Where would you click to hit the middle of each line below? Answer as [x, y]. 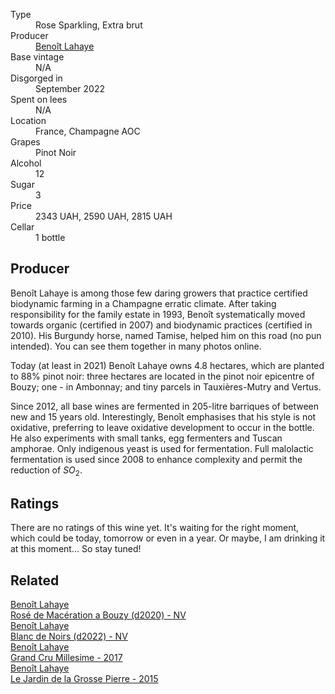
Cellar [22, 227]
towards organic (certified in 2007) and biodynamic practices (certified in [161, 325]
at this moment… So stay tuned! [76, 549]
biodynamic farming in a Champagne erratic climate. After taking [143, 303]
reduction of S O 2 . [46, 471]
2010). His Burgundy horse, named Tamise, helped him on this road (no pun [166, 335]
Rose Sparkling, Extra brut [89, 25]
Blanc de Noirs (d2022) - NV [69, 636]
